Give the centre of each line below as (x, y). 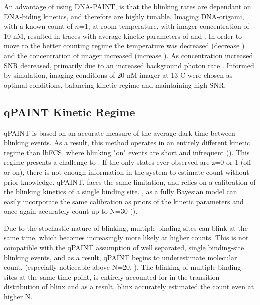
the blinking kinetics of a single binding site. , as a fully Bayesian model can (121, 192)
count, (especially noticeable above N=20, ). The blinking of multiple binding (123, 267)
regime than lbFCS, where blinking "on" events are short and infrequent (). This (127, 152)
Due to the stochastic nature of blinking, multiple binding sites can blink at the (126, 228)
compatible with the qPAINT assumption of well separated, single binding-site (124, 248)
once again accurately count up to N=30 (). (71, 211)
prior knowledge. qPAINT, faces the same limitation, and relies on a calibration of (130, 182)
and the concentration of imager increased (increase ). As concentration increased (129, 55)
